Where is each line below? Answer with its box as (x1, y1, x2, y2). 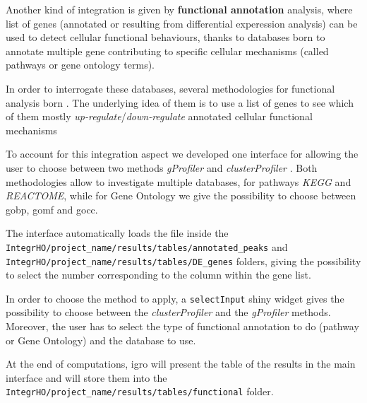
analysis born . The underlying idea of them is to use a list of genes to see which (6, 95, 354, 110)
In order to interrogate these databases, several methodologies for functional (6, 81, 335, 95)
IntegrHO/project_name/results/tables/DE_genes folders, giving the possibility (6, 253, 361, 268)
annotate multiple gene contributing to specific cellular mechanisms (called (6, 43, 329, 58)
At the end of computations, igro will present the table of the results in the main (6, 356, 356, 371)
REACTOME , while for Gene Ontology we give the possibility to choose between (6, 188, 356, 203)
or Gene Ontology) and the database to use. (6, 332, 196, 347)
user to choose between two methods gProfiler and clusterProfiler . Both (6, 160, 318, 175)
